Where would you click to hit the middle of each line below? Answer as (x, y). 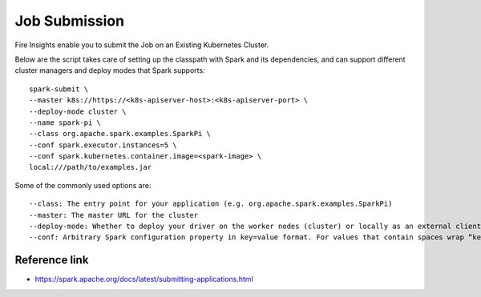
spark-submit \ (59, 89)
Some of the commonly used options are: (83, 185)
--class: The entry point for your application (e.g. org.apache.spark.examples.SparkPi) (211, 204)
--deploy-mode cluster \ (78, 111)
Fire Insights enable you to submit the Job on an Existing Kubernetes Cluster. (142, 45)
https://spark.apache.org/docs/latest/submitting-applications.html (144, 279)
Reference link (52, 260)
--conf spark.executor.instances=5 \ (103, 145)
